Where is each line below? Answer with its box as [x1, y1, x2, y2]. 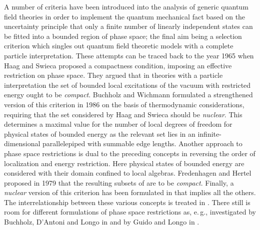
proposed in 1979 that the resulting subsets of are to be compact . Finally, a [4, 177, 234, 188]
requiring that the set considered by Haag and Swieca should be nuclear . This [4, 109, 242, 119]
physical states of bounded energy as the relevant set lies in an [4, 128, 195, 139]
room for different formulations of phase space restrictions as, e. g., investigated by [4, 207, 256, 217]
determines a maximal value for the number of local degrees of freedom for [4, 119, 232, 129]
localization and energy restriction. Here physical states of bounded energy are [4, 158, 244, 168]
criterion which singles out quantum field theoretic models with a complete [4, 40, 233, 51]
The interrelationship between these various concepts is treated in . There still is [4, 197, 250, 207]
